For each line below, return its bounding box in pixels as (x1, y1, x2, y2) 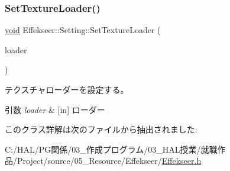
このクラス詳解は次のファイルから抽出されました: (5, 123, 197, 135)
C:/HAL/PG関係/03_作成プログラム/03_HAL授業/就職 (5, 143, 218, 155)
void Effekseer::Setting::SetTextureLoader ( (5, 24, 161, 36)
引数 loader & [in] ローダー (5, 103, 105, 115)
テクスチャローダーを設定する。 (5, 83, 129, 95)
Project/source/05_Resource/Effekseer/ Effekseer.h (17, 154, 202, 167)
